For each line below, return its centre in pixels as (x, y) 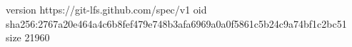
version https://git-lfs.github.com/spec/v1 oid (106, 9)
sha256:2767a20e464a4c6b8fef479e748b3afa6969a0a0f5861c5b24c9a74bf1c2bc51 (176, 23)
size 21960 (28, 37)
